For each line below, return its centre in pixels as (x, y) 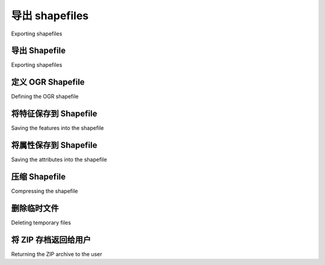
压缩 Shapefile (39, 176)
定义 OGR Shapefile (48, 82)
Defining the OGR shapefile (45, 97)
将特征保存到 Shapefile (54, 114)
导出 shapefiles (50, 16)
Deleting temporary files (41, 222)
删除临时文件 (35, 208)
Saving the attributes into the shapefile (59, 160)
